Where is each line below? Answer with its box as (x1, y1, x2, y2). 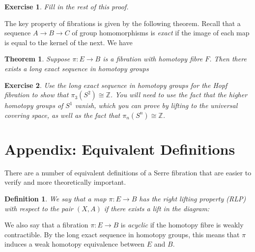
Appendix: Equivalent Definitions (4, 139, 235, 159)
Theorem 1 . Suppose (4, 54, 70, 64)
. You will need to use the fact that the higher (110, 89, 248, 100)
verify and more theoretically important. (4, 177, 126, 187)
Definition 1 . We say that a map (4, 194, 107, 204)
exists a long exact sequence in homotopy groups (4, 63, 149, 73)
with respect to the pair (4, 203, 73, 213)
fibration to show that (4, 89, 69, 100)
